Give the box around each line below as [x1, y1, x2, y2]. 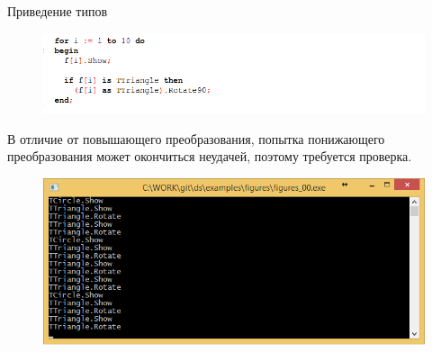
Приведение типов [7, 2, 108, 20]
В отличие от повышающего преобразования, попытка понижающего [7, 129, 385, 148]
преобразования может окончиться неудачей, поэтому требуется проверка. [7, 147, 412, 166]
